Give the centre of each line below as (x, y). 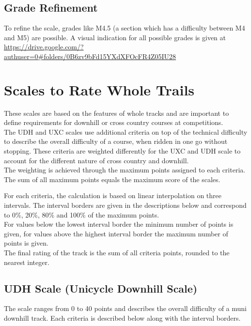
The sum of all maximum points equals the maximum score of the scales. (112, 179)
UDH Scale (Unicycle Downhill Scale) (101, 288)
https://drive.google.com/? (44, 47)
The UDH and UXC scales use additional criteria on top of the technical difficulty (126, 132)
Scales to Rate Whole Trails (99, 89)
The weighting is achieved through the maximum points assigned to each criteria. (125, 170)
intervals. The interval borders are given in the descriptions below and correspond (125, 205)
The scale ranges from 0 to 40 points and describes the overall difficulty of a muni (125, 308)
